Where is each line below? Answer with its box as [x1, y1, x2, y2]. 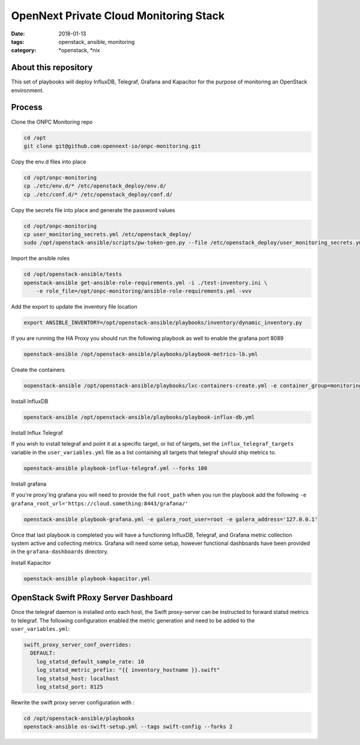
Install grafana [11, 480, 47, 487]
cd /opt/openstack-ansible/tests [23, 271, 122, 278]
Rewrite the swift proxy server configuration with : [11, 699, 135, 706]
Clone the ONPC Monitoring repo [11, 118, 93, 126]
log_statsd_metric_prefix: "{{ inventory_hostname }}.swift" [36, 667, 220, 674]
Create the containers [11, 366, 65, 374]
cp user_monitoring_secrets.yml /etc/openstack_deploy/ [23, 231, 192, 238]
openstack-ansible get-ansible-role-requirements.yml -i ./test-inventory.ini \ [23, 279, 268, 286]
